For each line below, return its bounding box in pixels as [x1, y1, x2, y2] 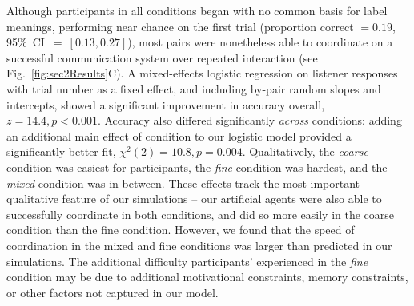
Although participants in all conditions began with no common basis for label [6, 2, 388, 18]
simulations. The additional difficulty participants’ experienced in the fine [6, 252, 368, 269]
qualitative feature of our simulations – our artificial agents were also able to [6, 190, 382, 207]
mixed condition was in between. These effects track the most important [6, 174, 360, 191]
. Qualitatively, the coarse [242, 143, 368, 160]
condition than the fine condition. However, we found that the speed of [6, 221, 355, 238]
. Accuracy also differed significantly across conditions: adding [97, 112, 402, 129]
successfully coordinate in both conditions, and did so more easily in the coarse [6, 205, 395, 222]
